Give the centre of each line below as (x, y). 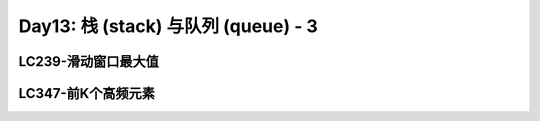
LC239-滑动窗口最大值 (89, 61)
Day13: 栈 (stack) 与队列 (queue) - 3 (168, 26)
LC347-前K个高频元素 (86, 93)
